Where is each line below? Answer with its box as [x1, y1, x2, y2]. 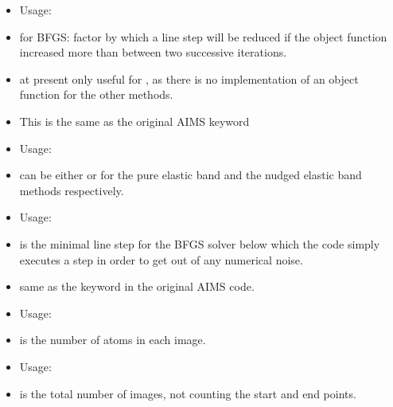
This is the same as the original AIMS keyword [19, 112, 250, 129]
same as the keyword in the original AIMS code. [19, 278, 255, 295]
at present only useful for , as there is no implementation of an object [19, 70, 359, 87]
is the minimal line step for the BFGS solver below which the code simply [19, 235, 380, 252]
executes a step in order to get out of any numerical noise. [19, 251, 303, 268]
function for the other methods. [19, 86, 173, 103]
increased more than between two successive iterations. [19, 44, 287, 61]
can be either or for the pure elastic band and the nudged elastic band [19, 166, 362, 183]
